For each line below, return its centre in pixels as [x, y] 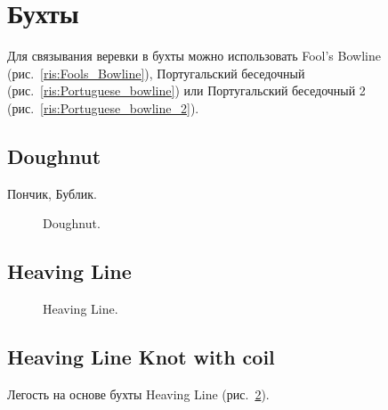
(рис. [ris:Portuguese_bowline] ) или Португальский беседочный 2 [186, 90]
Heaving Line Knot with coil [141, 357]
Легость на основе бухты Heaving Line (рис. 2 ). [138, 394]
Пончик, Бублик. [52, 193]
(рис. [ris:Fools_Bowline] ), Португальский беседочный [156, 73]
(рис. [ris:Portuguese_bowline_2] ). [103, 107]
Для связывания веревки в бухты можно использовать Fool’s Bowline [194, 56]
